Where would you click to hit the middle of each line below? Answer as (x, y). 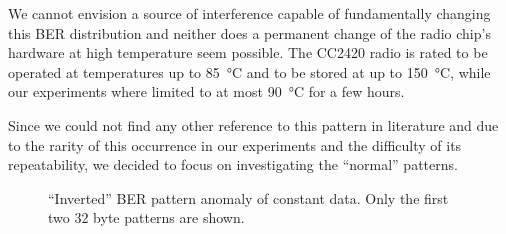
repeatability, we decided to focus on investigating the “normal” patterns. (233, 164)
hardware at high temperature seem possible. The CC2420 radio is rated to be (248, 52)
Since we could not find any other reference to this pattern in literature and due (253, 124)
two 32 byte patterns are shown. (146, 217)
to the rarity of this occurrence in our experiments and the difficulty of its (235, 144)
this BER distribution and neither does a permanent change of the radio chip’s (249, 32)
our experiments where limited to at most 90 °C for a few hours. (206, 91)
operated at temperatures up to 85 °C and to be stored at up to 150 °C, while (249, 71)
